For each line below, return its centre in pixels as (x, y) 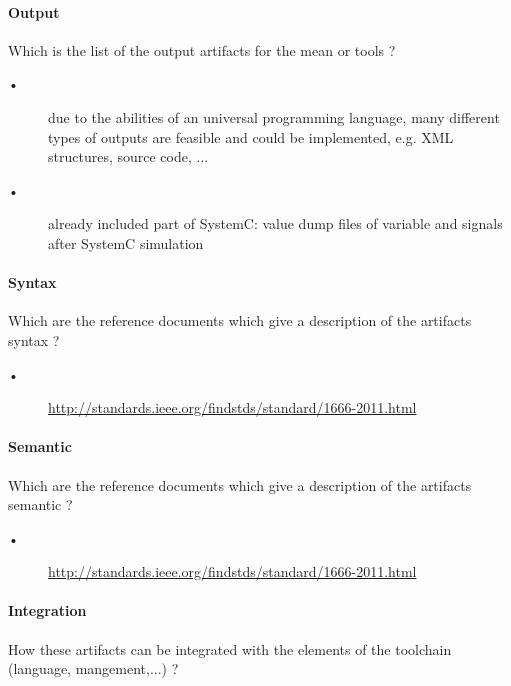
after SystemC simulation (126, 242)
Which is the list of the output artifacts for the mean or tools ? (202, 49)
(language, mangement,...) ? (93, 668)
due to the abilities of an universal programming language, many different (274, 116)
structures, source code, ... (128, 156)
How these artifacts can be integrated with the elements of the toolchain (230, 648)
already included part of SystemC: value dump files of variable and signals (275, 223)
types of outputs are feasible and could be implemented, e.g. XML (251, 136)
